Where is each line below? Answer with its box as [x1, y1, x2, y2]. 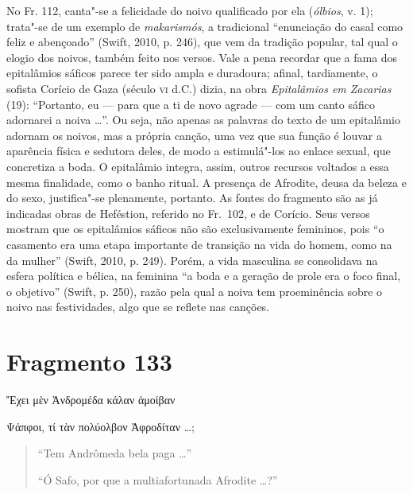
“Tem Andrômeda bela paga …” [37, 445, 192, 461]
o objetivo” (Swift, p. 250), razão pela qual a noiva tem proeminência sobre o [6, 282, 383, 299]
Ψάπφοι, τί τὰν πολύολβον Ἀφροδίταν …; [6, 418, 195, 434]
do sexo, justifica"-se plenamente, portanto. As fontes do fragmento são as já [6, 189, 378, 206]
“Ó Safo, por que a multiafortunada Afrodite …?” [37, 471, 278, 488]
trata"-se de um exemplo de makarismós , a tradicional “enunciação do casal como [6, 18, 403, 34]
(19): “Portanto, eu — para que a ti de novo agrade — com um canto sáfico [6, 95, 375, 112]
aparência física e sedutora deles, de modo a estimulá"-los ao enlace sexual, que [6, 142, 391, 159]
